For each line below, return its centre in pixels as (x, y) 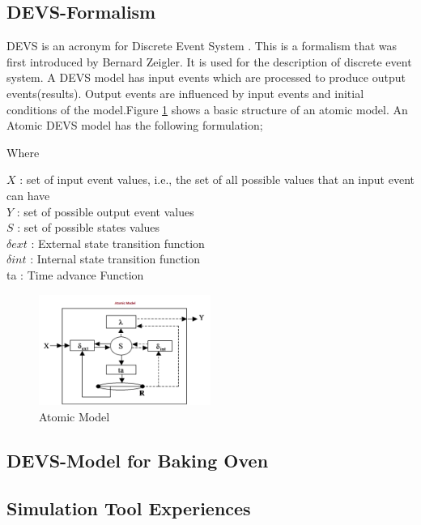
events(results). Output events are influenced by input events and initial (185, 93)
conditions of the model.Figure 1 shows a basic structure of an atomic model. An (207, 109)
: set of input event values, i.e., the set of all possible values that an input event (217, 179)
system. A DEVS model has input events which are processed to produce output (206, 77)
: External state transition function (118, 243)
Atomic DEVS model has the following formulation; (135, 125)
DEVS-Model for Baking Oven (138, 460)
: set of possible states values (89, 227)
